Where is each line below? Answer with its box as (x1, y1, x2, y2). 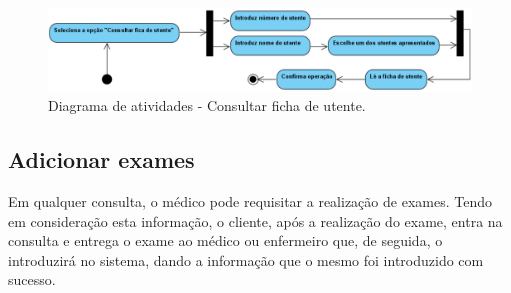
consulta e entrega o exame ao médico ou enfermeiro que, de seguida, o (8, 230, 443, 251)
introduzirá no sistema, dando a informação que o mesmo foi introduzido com (8, 249, 484, 270)
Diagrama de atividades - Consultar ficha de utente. (48, 95, 366, 116)
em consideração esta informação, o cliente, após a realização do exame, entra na (8, 210, 503, 231)
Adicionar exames (8, 144, 195, 175)
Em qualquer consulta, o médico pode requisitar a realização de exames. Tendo (8, 191, 492, 212)
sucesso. (8, 269, 56, 290)
